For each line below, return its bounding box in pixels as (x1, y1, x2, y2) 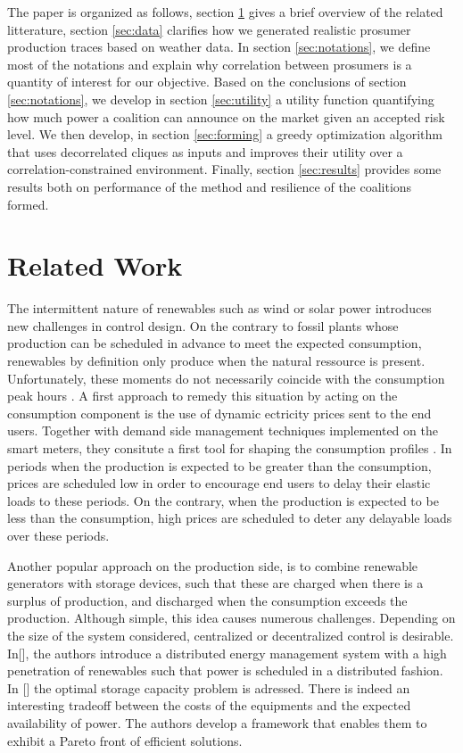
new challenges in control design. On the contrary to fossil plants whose (7, 316, 399, 335)
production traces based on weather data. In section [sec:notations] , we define (7, 37, 431, 56)
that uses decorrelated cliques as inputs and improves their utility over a (7, 142, 403, 161)
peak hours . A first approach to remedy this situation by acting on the (7, 386, 398, 405)
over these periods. (7, 525, 110, 544)
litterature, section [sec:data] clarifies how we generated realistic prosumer (7, 20, 411, 38)
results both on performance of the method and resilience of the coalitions (7, 177, 412, 195)
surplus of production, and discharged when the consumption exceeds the (7, 591, 408, 609)
